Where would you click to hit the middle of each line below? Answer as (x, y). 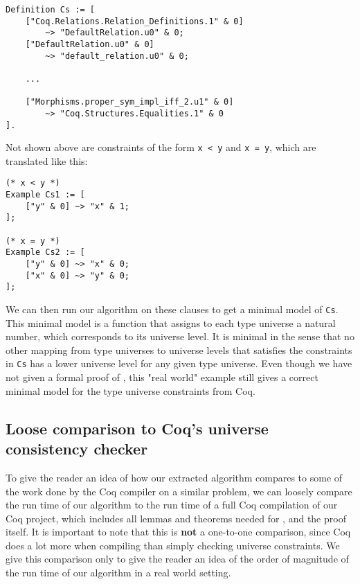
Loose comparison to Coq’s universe (137, 428)
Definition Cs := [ (50, 10)
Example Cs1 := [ (45, 195)
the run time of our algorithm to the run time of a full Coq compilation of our (172, 505)
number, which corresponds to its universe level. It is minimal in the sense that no (180, 336)
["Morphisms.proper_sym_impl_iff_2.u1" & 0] (129, 102)
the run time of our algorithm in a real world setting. (118, 573)
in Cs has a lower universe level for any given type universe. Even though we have (179, 363)
